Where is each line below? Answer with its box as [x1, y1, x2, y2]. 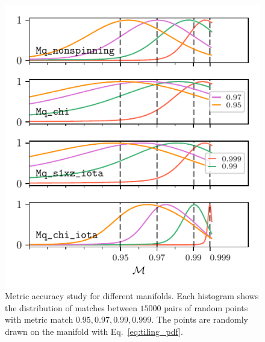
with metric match [5, 313, 73, 326]
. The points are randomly [151, 313, 248, 326]
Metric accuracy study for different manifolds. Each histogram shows [5, 290, 259, 302]
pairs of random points [164, 301, 248, 314]
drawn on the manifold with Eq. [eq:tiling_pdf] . [5, 325, 183, 337]
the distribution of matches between [5, 301, 137, 314]
